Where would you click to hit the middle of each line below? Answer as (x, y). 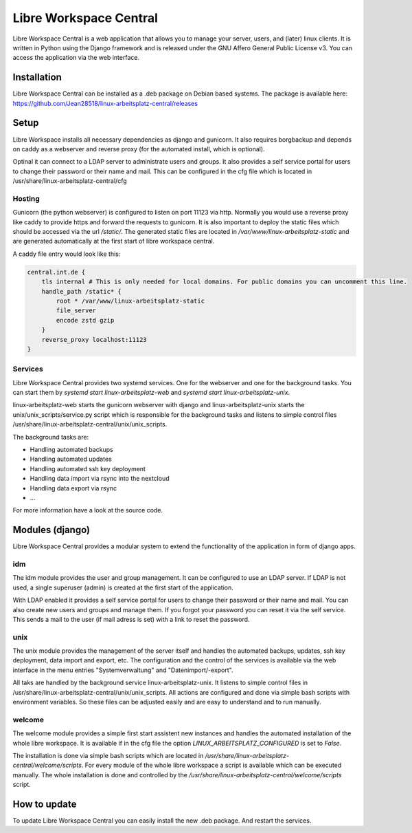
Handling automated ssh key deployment (88, 468)
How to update (45, 804)
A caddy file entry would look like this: (67, 254)
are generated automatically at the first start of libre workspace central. (114, 241)
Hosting (26, 198)
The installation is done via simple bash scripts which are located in (108, 755)
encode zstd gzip (85, 320)
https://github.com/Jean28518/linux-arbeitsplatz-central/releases (105, 103)
